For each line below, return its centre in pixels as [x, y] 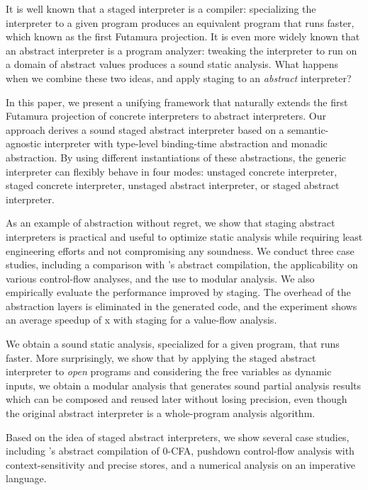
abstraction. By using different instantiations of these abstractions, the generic [176, 157]
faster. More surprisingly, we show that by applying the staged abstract [161, 357]
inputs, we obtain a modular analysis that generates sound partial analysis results [183, 385]
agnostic [23, 143]
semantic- [308, 129]
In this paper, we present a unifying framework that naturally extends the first [177, 102]
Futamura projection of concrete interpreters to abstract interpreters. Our [166, 116]
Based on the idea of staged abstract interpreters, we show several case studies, [178, 437]
